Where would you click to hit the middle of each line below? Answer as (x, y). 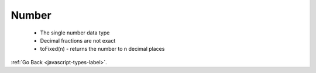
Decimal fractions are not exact (78, 40)
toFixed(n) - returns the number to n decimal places (102, 49)
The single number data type (75, 33)
